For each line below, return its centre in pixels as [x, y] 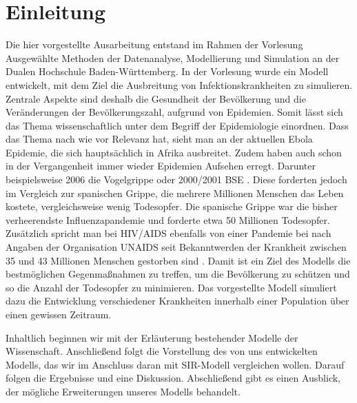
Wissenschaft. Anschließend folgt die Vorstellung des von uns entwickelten [162, 351]
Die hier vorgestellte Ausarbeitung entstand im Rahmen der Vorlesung [154, 44]
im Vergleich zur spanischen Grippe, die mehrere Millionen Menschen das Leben [175, 193]
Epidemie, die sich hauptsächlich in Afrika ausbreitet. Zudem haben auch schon [174, 152]
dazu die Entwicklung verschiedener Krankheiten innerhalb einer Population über [177, 301]
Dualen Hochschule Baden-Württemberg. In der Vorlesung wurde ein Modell [167, 71]
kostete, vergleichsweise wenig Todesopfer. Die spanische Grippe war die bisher [172, 206]
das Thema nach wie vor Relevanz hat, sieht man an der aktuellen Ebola [159, 139]
